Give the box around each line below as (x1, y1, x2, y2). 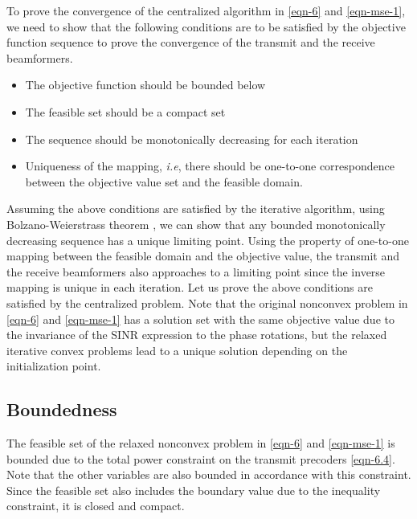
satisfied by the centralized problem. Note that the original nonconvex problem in (6, 294, 408, 311)
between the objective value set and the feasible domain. (25, 173, 303, 190)
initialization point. (6, 358, 101, 374)
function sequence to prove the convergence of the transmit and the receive (6, 34, 375, 51)
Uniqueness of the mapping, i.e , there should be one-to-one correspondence (25, 157, 395, 174)
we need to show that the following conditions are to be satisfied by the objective (6, 18, 406, 35)
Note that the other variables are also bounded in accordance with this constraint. (6, 466, 411, 483)
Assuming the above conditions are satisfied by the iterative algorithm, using (6, 200, 385, 217)
